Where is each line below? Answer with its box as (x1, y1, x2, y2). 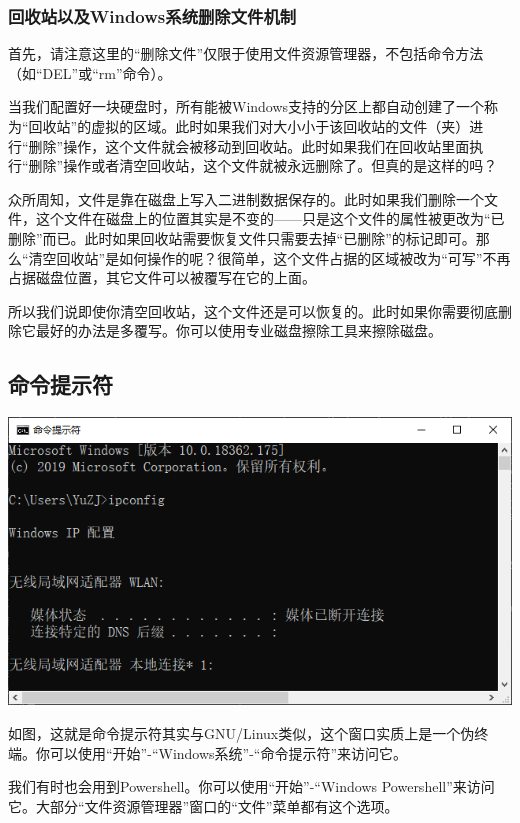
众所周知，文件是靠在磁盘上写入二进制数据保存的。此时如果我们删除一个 (8, 188, 484, 209)
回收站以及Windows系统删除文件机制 (8, 3, 297, 28)
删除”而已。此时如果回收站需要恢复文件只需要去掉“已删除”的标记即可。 (8, 227, 476, 248)
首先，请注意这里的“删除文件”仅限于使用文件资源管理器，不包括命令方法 (8, 43, 484, 64)
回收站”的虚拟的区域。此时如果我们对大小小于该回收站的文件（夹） (28, 116, 470, 136)
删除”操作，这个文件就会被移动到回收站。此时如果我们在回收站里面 (28, 135, 470, 156)
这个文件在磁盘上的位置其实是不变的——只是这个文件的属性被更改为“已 (35, 208, 505, 229)
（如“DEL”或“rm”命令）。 (8, 62, 172, 83)
